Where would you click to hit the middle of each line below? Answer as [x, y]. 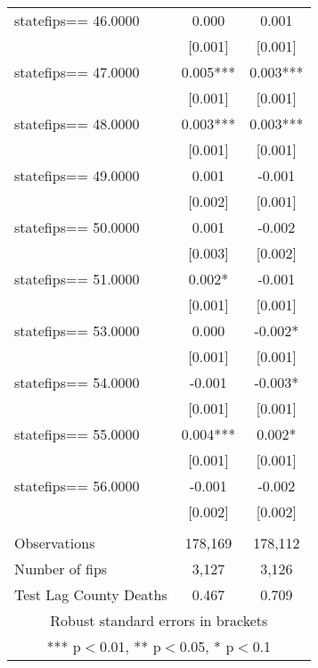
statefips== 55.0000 [77, 434]
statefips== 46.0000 [77, 20]
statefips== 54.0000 [77, 382]
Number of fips [61, 569]
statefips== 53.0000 [77, 330]
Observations [55, 543]
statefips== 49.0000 [77, 175]
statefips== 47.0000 [77, 72]
